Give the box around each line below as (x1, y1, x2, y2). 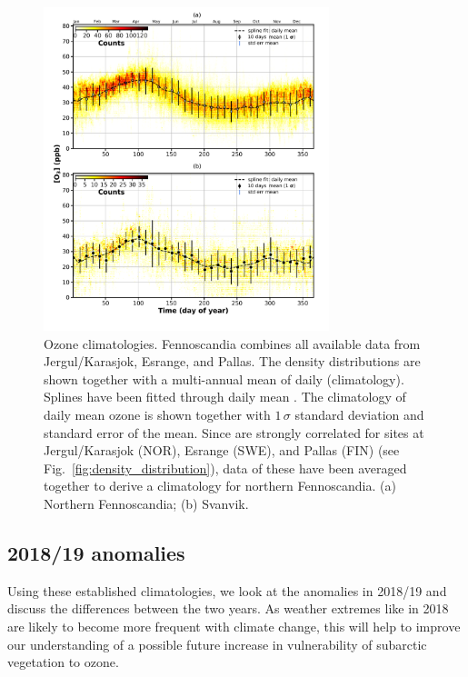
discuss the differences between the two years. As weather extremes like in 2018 (7, 599, 449, 618)
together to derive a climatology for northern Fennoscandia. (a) (44, 476, 396, 495)
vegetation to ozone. (7, 652, 119, 672)
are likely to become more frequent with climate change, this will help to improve (7, 617, 461, 636)
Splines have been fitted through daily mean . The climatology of (44, 387, 406, 406)
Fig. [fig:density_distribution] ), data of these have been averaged (44, 458, 407, 477)
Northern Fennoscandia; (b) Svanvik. (44, 494, 249, 513)
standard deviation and (294, 405, 424, 424)
